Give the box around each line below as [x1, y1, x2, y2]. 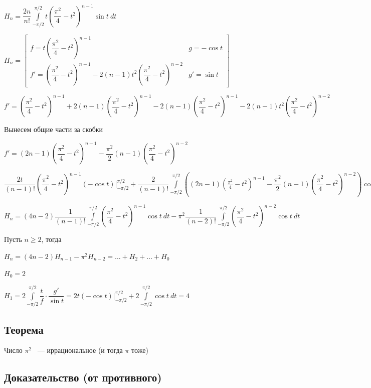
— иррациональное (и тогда [37, 345, 123, 355]
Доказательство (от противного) [4, 369, 162, 385]
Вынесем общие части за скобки [4, 124, 103, 135]
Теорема [4, 321, 44, 337]
